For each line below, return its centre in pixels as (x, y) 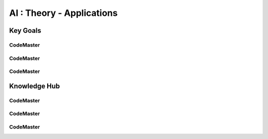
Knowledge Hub (34, 86)
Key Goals (25, 31)
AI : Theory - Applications (63, 13)
